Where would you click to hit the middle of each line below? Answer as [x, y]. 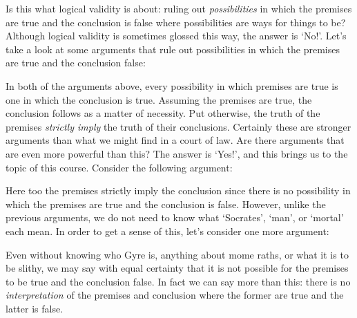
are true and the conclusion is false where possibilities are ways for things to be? [176, 22]
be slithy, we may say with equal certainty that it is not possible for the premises [177, 268]
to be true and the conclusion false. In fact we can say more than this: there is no [178, 281]
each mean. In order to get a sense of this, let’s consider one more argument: [167, 231]
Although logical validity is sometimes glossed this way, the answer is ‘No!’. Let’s [176, 36]
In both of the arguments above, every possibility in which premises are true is [172, 85]
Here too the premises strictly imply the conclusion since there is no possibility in [178, 190]
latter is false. [35, 308]
